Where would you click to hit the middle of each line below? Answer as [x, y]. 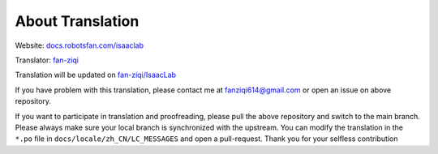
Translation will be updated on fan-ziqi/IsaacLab [95, 75]
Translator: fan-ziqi [47, 60]
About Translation [77, 21]
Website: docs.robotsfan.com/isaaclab [79, 45]
